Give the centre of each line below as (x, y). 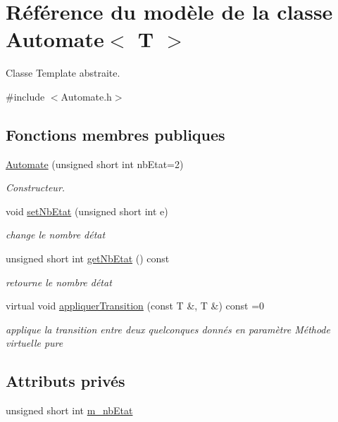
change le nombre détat (56, 235)
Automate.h (86, 96)
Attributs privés (65, 381)
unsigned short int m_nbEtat (69, 410)
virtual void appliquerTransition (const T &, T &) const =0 (135, 306)
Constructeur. (36, 187)
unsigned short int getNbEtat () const (88, 258)
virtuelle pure (35, 343)
